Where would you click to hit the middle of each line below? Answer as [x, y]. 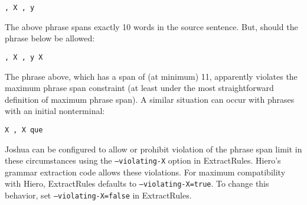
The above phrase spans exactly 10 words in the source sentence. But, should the [151, 26]
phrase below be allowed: [50, 38]
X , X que [24, 130]
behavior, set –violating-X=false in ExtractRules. [98, 195]
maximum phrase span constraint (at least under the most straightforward [139, 88]
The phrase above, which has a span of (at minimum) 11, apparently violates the [151, 76]
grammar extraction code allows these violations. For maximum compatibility [145, 172]
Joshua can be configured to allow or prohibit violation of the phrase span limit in [153, 149]
